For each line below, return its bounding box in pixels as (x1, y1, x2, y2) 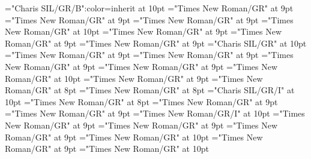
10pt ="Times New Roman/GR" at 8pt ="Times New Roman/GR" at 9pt (5, 95, 278, 108)
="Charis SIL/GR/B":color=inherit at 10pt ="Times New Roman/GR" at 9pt (5, 2, 294, 14)
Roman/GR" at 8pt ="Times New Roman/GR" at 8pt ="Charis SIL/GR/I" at (5, 84, 295, 96)
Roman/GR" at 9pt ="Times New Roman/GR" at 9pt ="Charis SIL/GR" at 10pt (5, 36, 307, 49)
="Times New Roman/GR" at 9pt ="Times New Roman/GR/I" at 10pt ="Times (5, 107, 305, 120)
